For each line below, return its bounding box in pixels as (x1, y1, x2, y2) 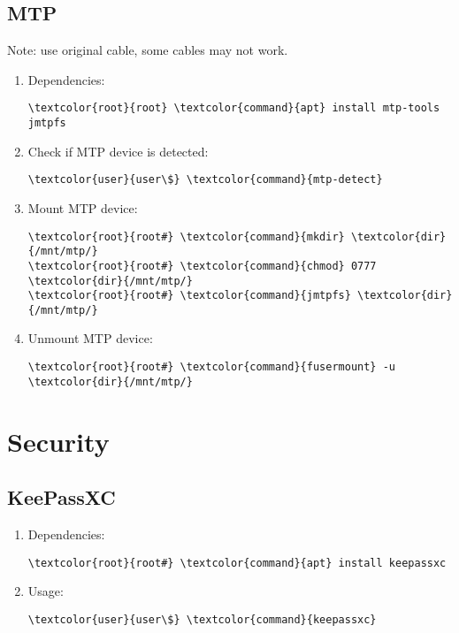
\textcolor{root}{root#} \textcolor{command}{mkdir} (27, 230, 345, 243)
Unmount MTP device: (27, 329, 153, 347)
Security (7, 423, 110, 459)
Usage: (27, 582, 64, 600)
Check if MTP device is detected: (27, 141, 209, 160)
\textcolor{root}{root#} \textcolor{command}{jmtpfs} (27, 289, 351, 302)
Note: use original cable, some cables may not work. (7, 41, 288, 59)
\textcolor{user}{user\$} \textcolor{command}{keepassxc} (27, 613, 377, 626)
